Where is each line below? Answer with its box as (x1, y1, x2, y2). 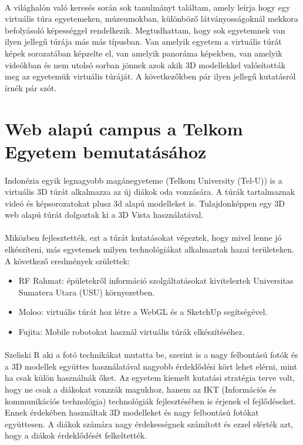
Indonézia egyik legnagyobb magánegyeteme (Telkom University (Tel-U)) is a (5, 174, 282, 186)
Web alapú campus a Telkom (5, 116, 243, 140)
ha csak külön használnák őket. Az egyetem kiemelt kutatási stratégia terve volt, (5, 371, 295, 384)
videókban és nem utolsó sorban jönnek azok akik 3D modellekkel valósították (5, 58, 286, 71)
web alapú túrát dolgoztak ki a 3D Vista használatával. (5, 208, 204, 221)
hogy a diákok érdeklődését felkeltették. (5, 429, 147, 441)
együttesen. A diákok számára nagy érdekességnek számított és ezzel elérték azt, (5, 417, 294, 430)
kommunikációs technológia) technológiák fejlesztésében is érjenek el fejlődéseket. (5, 394, 297, 407)
